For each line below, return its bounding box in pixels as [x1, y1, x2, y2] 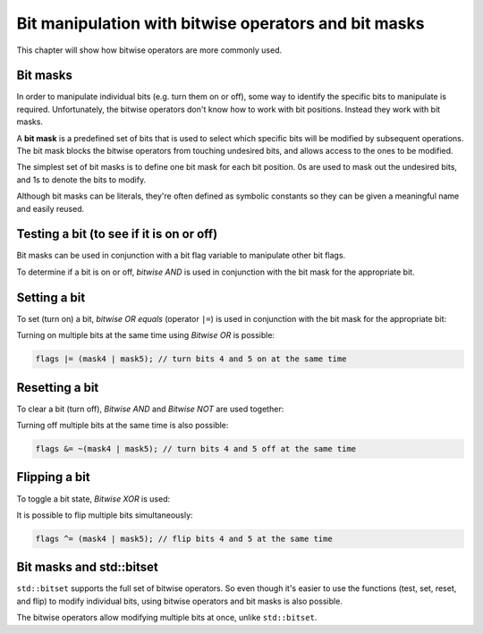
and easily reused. [16, 203, 85, 214]
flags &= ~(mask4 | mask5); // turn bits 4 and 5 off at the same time [35, 444, 357, 454]
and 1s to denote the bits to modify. [16, 174, 147, 185]
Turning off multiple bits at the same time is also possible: [16, 420, 229, 431]
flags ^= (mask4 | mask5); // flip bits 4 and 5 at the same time [35, 533, 333, 544]
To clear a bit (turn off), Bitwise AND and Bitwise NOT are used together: [16, 403, 284, 414]
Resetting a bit [16, 380, 99, 395]
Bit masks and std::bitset [16, 560, 158, 575]
